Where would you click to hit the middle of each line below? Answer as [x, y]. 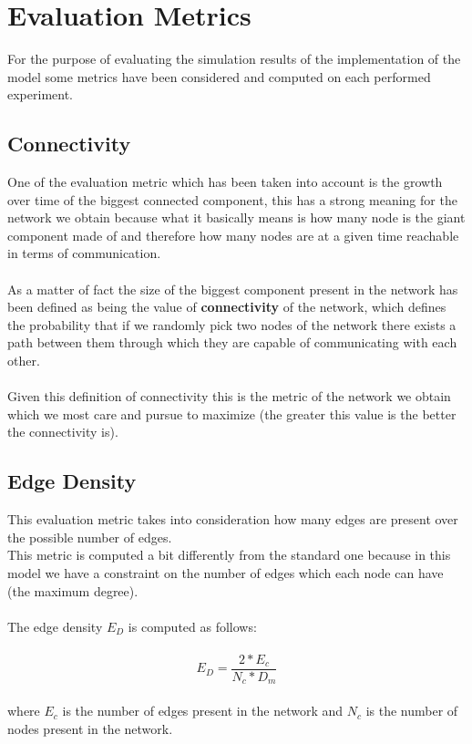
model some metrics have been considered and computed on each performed [219, 76]
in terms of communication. [84, 253]
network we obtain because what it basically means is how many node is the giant [236, 217]
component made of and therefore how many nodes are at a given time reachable [233, 235]
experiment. [40, 94]
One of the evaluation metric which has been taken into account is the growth [225, 182]
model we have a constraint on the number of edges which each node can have [226, 573]
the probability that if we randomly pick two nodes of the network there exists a [232, 324]
